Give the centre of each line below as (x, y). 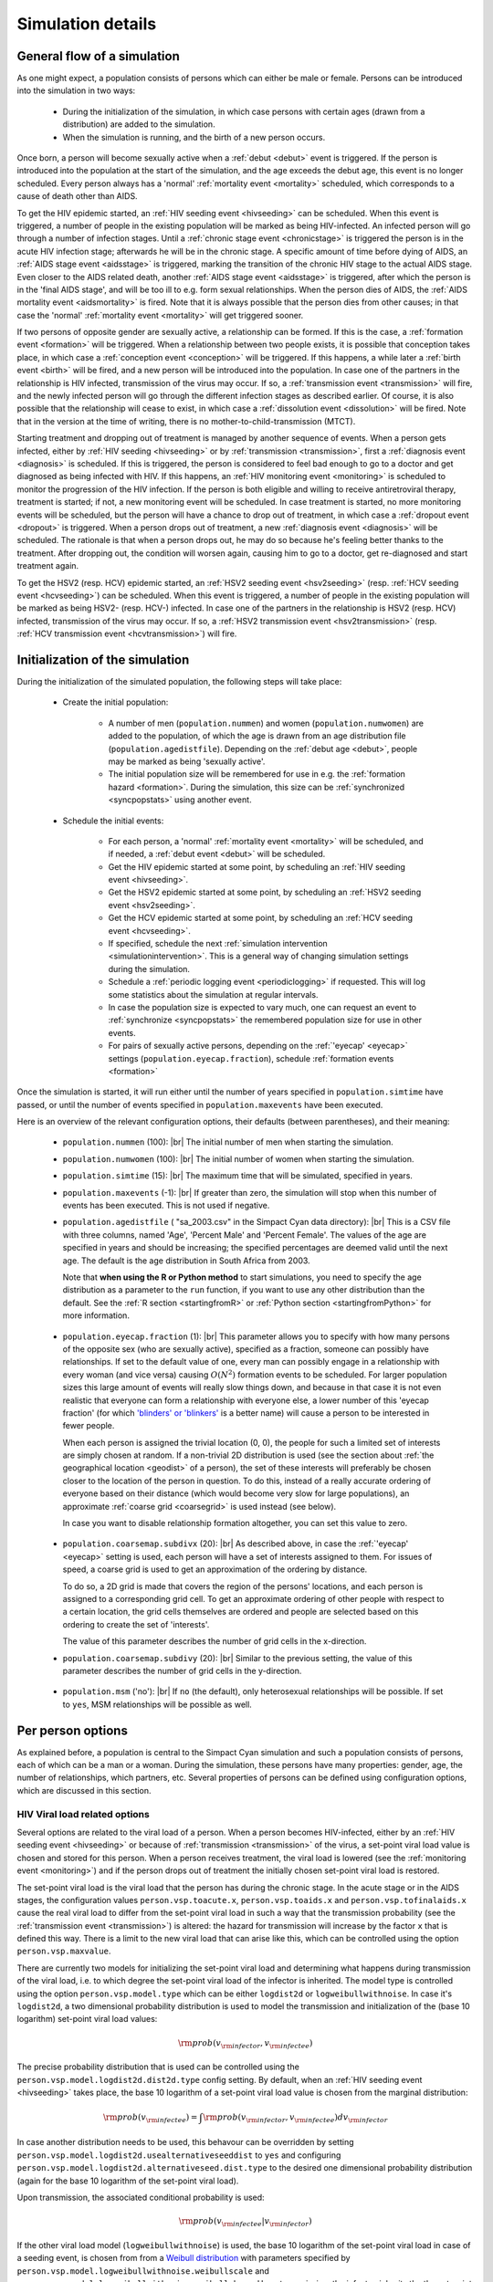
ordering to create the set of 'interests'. (136, 1624)
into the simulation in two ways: (76, 90)
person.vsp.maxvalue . (64, 1951)
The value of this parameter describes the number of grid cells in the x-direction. (215, 1641)
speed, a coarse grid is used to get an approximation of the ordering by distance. (215, 1569)
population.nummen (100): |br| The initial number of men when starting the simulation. (228, 1142)
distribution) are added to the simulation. (139, 124)
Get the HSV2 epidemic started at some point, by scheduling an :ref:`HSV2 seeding (265, 892)
